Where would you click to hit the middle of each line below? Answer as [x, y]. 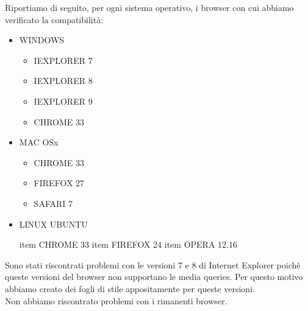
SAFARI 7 [53, 203]
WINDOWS [42, 40]
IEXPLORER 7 [63, 60]
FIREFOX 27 [59, 183]
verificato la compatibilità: [54, 19]
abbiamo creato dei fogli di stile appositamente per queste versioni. [130, 288]
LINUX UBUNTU [53, 224]
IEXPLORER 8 [63, 81]
